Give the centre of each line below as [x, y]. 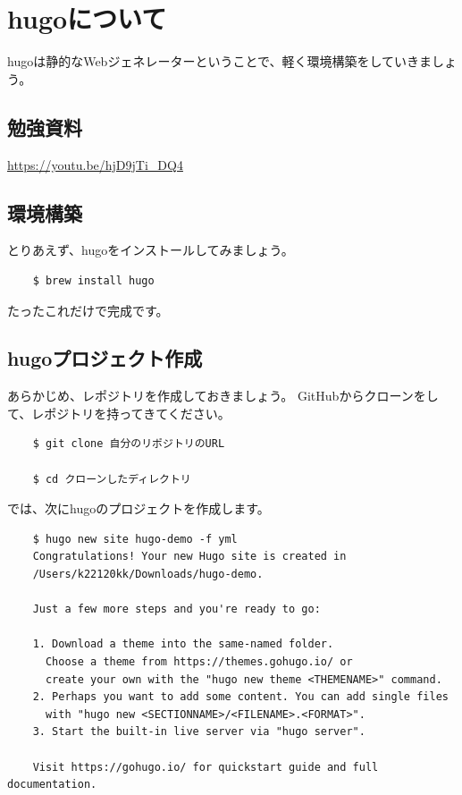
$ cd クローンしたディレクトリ [112, 479]
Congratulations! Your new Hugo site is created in [189, 557]
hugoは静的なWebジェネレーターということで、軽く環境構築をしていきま [220, 61]
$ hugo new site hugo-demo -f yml [135, 539]
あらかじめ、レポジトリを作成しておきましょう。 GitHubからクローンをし [223, 396]
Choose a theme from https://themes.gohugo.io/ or [199, 662]
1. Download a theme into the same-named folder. [183, 644]
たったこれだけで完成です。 [88, 310]
